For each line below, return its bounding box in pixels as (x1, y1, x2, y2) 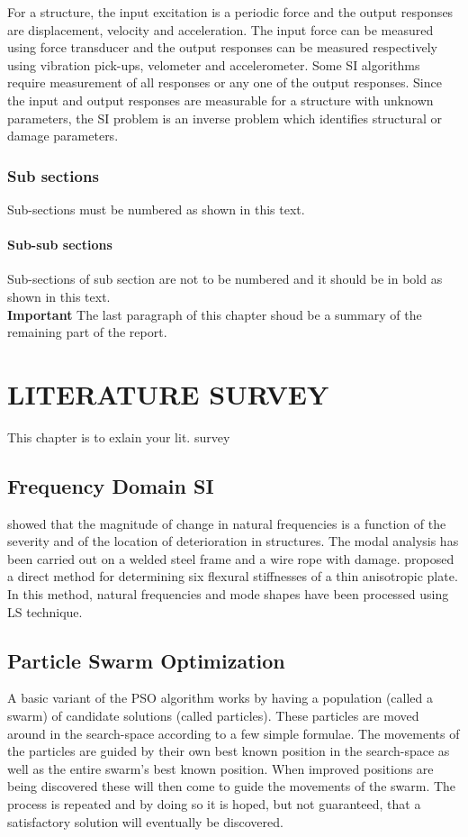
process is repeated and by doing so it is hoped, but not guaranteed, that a (7, 794, 421, 813)
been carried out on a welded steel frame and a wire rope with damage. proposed (7, 549, 454, 568)
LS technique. (7, 602, 83, 621)
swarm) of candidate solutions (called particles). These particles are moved (7, 706, 419, 725)
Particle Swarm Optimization (7, 646, 285, 674)
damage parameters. (7, 126, 119, 145)
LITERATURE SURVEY (7, 375, 329, 412)
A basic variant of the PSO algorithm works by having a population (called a (7, 688, 434, 707)
